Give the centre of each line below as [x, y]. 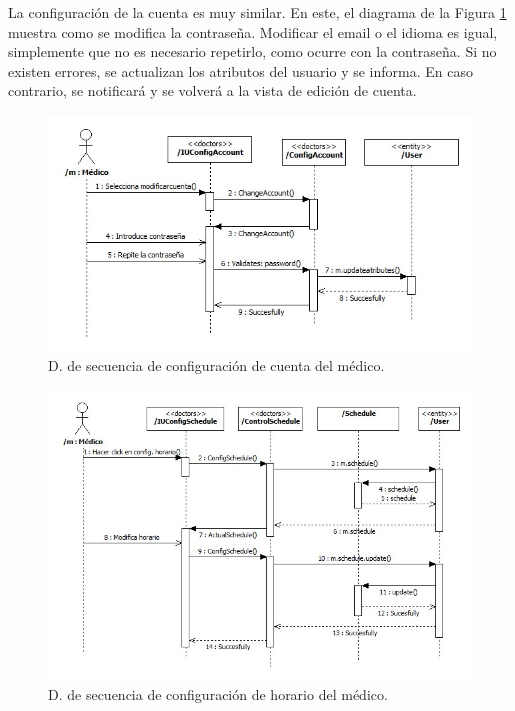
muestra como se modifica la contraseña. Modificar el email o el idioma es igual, [253, 31]
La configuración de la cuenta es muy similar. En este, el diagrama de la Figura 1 [257, 12]
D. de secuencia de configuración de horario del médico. [218, 694]
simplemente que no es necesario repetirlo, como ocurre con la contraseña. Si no [252, 51]
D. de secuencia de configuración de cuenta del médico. [216, 365]
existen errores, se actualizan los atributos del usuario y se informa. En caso [240, 70]
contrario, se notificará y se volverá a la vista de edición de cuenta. [212, 90]
